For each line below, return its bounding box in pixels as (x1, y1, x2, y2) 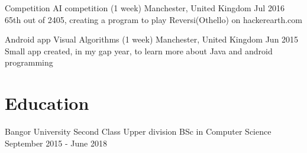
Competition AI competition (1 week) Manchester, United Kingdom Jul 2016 (5, 2, 285, 14)
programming (5, 56, 53, 69)
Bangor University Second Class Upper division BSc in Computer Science (5, 125, 272, 138)
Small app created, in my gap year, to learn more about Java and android (5, 44, 273, 57)
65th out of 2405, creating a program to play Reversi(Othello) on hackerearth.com (5, 13, 302, 25)
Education (5, 91, 89, 115)
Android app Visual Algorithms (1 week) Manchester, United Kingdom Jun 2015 (5, 33, 299, 45)
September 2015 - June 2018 (5, 136, 107, 149)
